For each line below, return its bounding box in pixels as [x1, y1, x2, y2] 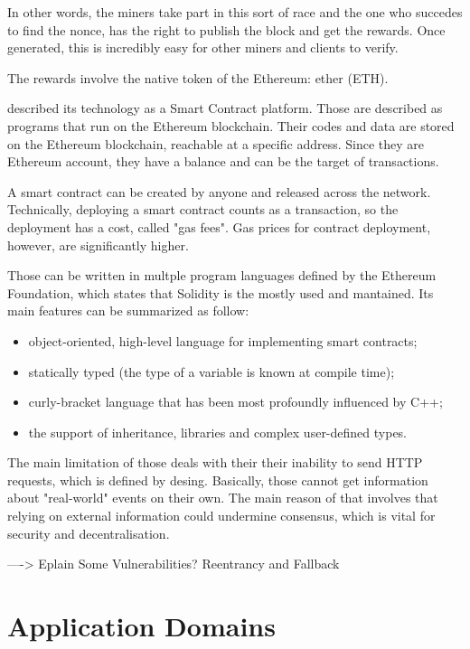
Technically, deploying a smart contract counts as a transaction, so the [7, 200, 399, 219]
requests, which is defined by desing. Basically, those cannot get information [7, 470, 428, 489]
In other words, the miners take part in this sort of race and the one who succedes [7, 3, 463, 21]
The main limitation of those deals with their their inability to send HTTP [7, 453, 423, 472]
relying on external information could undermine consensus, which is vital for [7, 506, 436, 525]
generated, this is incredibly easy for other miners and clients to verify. [7, 38, 399, 57]
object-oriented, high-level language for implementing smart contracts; [28, 331, 418, 350]
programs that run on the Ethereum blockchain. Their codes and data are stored [7, 116, 455, 135]
